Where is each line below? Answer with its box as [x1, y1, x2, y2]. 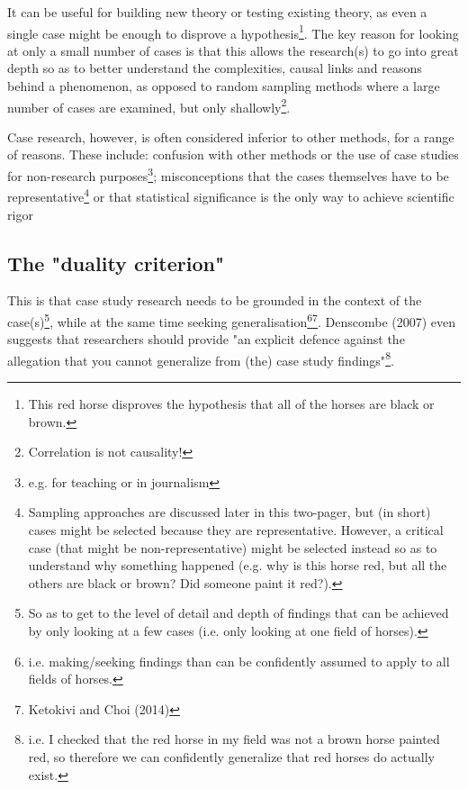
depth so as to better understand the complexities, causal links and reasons [7, 59, 422, 77]
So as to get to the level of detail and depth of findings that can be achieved [28, 603, 449, 622]
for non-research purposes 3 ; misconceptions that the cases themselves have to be [7, 164, 449, 185]
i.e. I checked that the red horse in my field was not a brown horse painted [28, 730, 440, 748]
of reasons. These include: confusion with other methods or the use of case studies [7, 145, 459, 164]
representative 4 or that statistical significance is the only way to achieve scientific [7, 185, 454, 205]
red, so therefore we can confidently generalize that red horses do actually [28, 747, 435, 766]
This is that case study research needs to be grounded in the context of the [7, 291, 422, 310]
